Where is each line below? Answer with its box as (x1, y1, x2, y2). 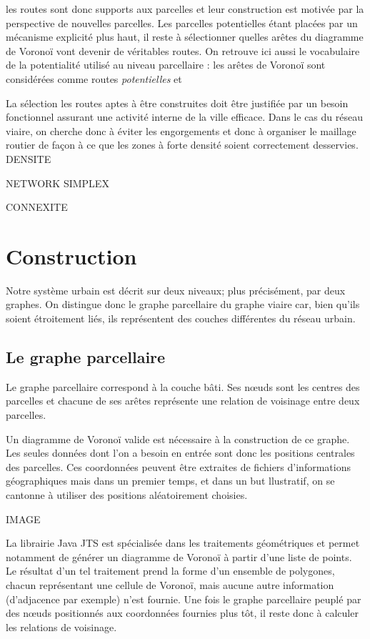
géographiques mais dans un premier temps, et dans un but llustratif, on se (6, 473, 335, 488)
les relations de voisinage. (6, 619, 117, 634)
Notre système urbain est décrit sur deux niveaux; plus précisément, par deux (6, 282, 346, 297)
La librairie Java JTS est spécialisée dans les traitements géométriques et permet (6, 535, 360, 550)
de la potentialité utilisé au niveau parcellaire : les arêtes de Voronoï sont (6, 57, 326, 72)
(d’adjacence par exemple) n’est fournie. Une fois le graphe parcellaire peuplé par (6, 591, 361, 606)
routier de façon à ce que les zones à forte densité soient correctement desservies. (6, 137, 359, 152)
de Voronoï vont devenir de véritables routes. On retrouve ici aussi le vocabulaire (6, 43, 360, 58)
